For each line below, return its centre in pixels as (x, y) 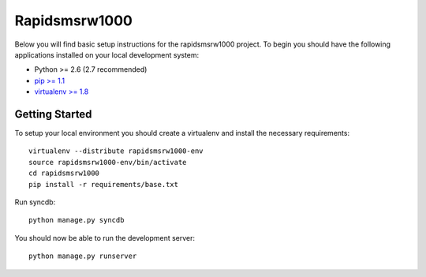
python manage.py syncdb (77, 220)
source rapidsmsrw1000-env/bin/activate (108, 162)
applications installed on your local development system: (107, 54)
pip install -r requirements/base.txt (104, 184)
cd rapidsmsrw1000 (64, 173)
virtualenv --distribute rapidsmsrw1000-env (116, 151)
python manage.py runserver (83, 256)
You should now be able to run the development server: (105, 238)
